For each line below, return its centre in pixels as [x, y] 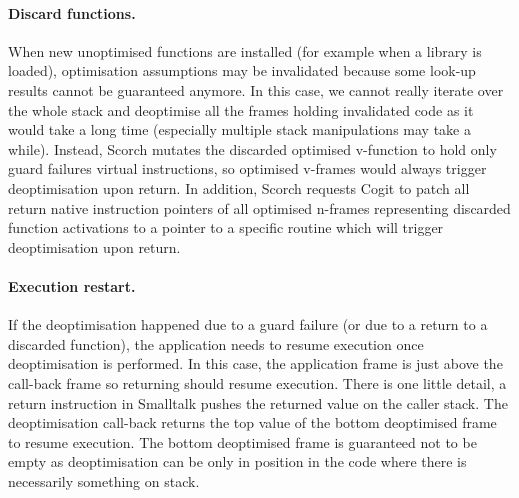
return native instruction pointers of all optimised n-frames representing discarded [259, 207]
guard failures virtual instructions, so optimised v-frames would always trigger [247, 168]
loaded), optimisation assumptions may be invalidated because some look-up [242, 70]
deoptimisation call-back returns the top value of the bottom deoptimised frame [252, 422]
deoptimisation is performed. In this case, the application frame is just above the [255, 363]
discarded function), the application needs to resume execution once [216, 343]
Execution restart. [72, 285]
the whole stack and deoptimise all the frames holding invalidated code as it [241, 109]
